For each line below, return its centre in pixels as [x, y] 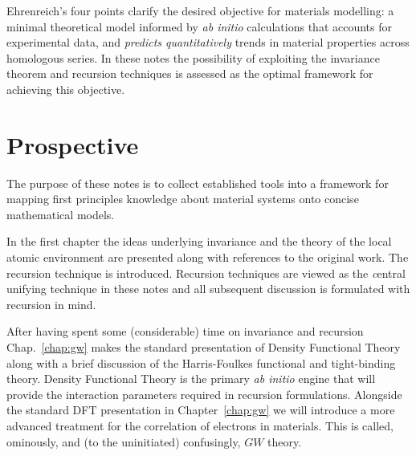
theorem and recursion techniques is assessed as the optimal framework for [190, 73]
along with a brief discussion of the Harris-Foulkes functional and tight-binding [201, 362]
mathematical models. [61, 214]
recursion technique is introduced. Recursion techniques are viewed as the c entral [206, 273]
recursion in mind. [51, 304]
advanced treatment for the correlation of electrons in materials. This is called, [200, 425]
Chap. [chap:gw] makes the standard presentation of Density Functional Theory [204, 347]
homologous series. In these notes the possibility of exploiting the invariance [193, 57]
